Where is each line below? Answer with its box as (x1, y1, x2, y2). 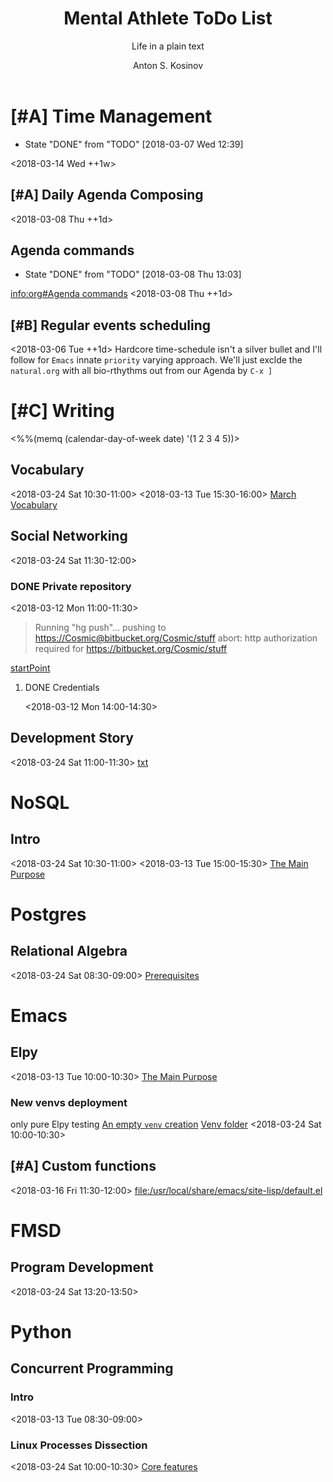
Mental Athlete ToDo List (63, 7, 273, 30)
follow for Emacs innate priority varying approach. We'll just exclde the (10, 354, 303, 366)
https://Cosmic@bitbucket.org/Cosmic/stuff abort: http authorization (34, 632, 318, 644)
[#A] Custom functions (10, 1158, 157, 1175)
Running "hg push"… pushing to (34, 621, 167, 633)
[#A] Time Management (10, 105, 213, 127)
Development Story (10, 730, 134, 747)
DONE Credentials (24, 681, 100, 693)
